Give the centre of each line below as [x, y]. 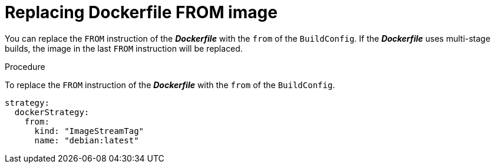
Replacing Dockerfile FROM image [141, 12]
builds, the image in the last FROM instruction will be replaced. [124, 48]
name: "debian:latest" [87, 140]
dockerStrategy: [52, 112]
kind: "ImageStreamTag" [89, 131]
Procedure [25, 66]
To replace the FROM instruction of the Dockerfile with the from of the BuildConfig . [170, 85]
